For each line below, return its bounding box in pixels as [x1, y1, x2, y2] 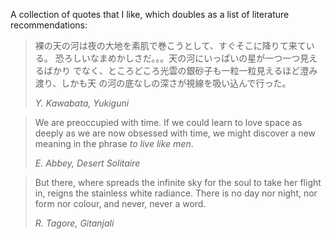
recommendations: [10, 19, 88, 31]
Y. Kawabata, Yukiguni [34, 97, 130, 109]
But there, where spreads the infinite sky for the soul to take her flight [34, 177, 322, 188]
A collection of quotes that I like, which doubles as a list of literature [10, 9, 290, 20]
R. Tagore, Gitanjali [34, 217, 115, 229]
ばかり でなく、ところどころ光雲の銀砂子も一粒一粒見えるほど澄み [43, 65, 318, 76]
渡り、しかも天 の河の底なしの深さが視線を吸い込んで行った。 [34, 77, 292, 89]
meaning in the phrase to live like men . [34, 138, 194, 149]
